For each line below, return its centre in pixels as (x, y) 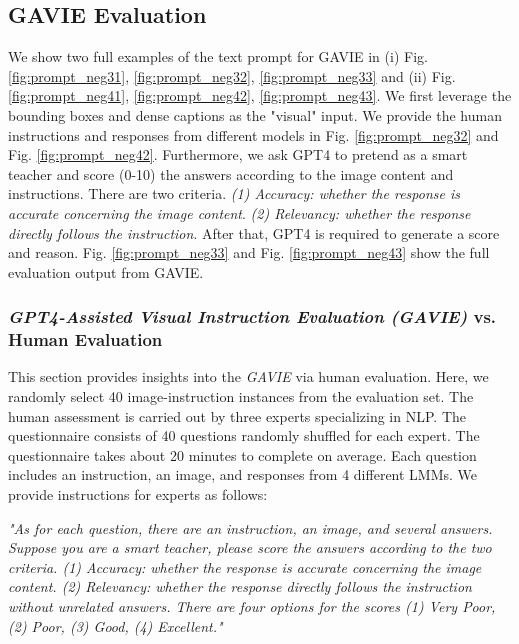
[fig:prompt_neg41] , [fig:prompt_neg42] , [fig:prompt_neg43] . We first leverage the (260, 95)
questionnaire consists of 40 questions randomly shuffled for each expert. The (244, 435)
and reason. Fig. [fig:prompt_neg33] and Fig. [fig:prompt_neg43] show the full (249, 252)
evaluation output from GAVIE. (106, 271)
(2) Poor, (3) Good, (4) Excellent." (115, 625)
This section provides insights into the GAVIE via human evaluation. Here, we (248, 376)
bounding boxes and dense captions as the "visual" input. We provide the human (255, 114)
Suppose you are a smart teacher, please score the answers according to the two (250, 547)
